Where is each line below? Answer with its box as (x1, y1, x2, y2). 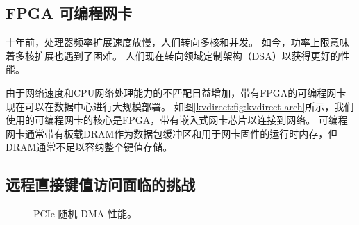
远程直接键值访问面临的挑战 (6, 174, 195, 195)
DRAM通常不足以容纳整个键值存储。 (6, 140, 173, 154)
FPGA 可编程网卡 (6, 2, 132, 24)
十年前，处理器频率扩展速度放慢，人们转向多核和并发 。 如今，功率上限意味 (6, 35, 349, 49)
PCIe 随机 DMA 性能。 (33, 206, 137, 221)
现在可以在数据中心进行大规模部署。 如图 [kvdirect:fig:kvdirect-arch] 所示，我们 (6, 99, 354, 113)
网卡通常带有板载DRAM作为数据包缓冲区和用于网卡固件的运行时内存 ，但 (6, 126, 338, 140)
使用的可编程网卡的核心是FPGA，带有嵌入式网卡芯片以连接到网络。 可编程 (6, 112, 348, 127)
